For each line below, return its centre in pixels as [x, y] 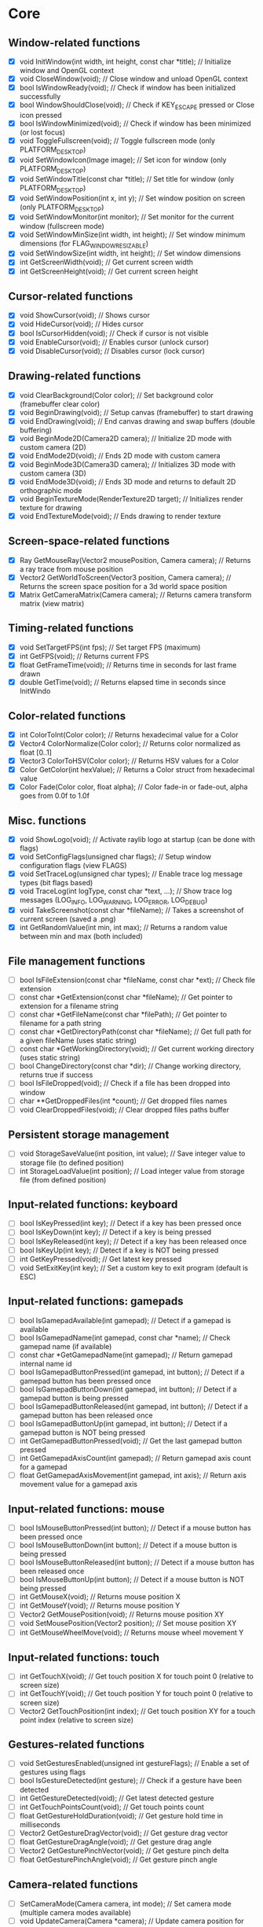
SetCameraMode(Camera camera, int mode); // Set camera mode [125, 1903]
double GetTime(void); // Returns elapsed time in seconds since [122, 682]
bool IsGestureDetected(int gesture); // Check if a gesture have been [130, 1781]
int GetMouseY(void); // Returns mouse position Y [100, 1605]
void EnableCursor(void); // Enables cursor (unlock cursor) [114, 342]
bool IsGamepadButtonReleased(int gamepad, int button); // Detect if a [134, 1406]
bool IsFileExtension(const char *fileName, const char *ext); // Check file [137, 980]
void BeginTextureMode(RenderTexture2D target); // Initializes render [131, 498]
